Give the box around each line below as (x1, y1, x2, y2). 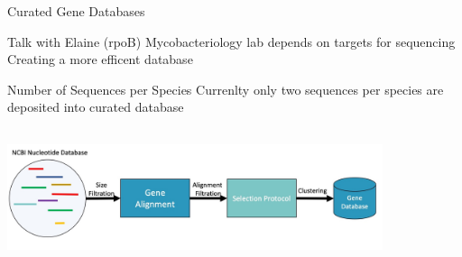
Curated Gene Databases (7, 2, 145, 20)
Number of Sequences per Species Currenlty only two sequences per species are (7, 79, 444, 98)
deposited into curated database (7, 97, 184, 116)
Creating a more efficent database (7, 50, 193, 69)
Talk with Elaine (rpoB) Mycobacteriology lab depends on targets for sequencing (7, 32, 456, 50)
